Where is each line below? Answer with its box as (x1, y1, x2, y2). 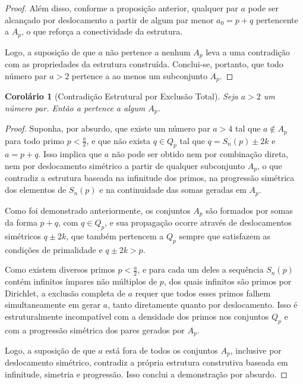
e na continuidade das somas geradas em (99, 183, 247, 196)
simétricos (5, 229, 41, 242)
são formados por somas (206, 204, 293, 216)
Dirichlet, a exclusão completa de (5, 286, 125, 299)
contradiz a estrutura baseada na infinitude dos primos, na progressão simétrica (5, 171, 295, 184)
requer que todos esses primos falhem (135, 286, 271, 299)
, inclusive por (230, 344, 282, 357)
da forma (5, 216, 37, 228)
